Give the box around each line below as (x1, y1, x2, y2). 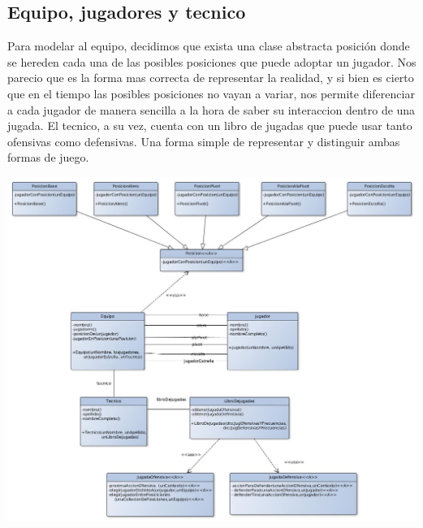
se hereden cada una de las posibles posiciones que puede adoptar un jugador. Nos (7, 53, 417, 70)
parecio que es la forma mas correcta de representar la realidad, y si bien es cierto (7, 69, 414, 86)
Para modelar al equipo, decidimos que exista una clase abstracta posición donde (7, 37, 410, 54)
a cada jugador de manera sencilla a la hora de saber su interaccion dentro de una (7, 101, 416, 118)
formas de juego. (7, 149, 89, 166)
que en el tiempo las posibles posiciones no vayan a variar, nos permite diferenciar (7, 84, 415, 102)
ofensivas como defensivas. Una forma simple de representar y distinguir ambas (7, 132, 400, 149)
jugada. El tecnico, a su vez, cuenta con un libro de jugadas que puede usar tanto (7, 117, 412, 134)
